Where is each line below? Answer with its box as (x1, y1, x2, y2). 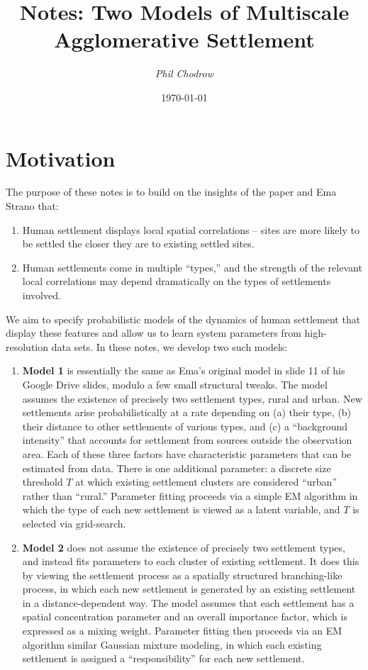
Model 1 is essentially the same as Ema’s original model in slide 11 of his (22, 363, 345, 378)
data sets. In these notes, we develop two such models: (51, 339, 288, 354)
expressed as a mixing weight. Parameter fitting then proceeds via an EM (22, 623, 342, 638)
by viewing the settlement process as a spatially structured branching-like (22, 567, 342, 582)
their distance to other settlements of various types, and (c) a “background (22, 418, 348, 433)
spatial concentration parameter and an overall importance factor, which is (22, 609, 347, 624)
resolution (6, 339, 49, 354)
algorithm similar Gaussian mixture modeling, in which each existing (22, 637, 322, 652)
